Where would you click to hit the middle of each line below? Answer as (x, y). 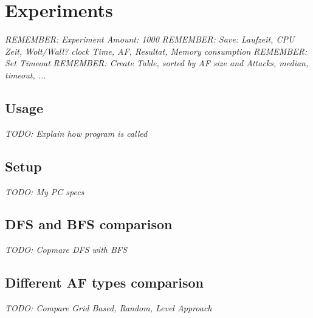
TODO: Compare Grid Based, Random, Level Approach (108, 308)
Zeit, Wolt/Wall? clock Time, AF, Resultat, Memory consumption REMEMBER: (156, 51)
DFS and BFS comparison (89, 224)
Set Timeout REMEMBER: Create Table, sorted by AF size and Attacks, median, (157, 63)
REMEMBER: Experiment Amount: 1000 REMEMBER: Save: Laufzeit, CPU (150, 39)
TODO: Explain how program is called (76, 133)
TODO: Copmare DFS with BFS (66, 250)
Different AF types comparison (105, 282)
